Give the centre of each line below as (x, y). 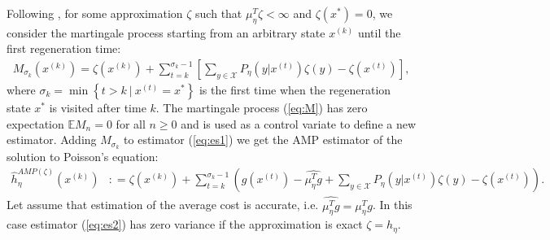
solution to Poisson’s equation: (83, 157)
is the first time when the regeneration (295, 90)
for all (131, 123)
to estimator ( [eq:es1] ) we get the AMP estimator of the (263, 140)
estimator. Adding (52, 140)
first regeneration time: (64, 48)
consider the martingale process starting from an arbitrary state (166, 32)
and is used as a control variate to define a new (299, 123)
